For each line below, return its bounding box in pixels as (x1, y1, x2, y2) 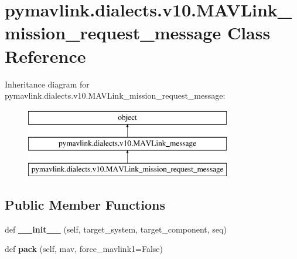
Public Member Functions (5, 196, 165, 214)
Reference (5, 43, 86, 68)
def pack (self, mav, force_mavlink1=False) (5, 243, 163, 255)
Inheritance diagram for (5, 78, 90, 90)
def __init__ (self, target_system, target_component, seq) (5, 223, 227, 235)
